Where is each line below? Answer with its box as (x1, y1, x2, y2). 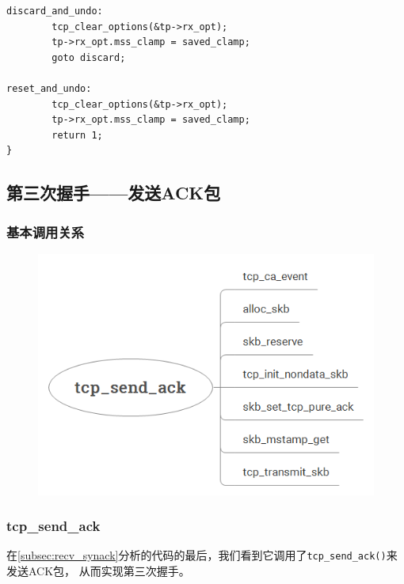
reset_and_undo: (6, 82, 92, 94)
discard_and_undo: (6, 6, 103, 17)
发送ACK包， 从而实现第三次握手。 (6, 563, 190, 579)
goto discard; (51, 51, 126, 63)
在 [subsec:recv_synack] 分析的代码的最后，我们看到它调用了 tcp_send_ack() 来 (6, 547, 398, 563)
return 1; (51, 129, 103, 141)
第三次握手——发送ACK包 (6, 180, 221, 205)
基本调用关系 (6, 222, 85, 241)
